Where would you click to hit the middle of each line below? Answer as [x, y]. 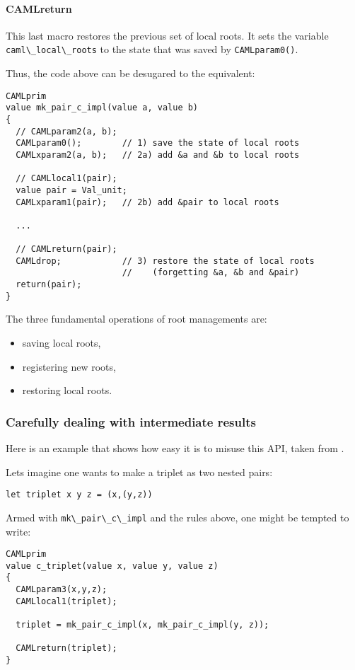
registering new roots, [69, 366]
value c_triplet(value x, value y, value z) [112, 566]
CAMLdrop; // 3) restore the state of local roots [165, 261]
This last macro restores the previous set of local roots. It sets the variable [167, 35]
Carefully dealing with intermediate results [131, 421]
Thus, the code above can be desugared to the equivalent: [130, 73]
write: [18, 531]
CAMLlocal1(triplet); [66, 601]
